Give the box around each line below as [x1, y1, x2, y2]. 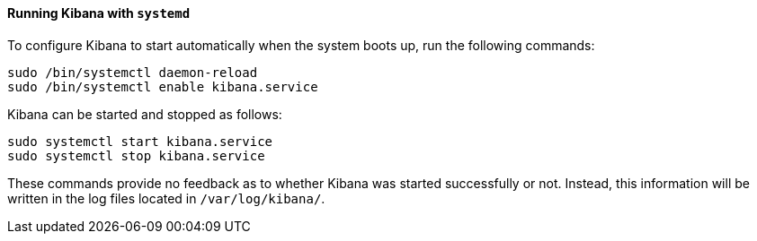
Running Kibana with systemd [7, 5, 191, 21]
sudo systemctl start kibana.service [7, 133, 273, 149]
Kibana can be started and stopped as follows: [7, 106, 282, 122]
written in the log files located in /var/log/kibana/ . [7, 190, 325, 206]
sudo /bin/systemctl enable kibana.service [7, 79, 318, 94]
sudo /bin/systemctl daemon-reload [7, 65, 258, 80]
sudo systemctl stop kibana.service [7, 148, 265, 163]
